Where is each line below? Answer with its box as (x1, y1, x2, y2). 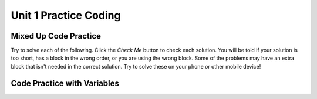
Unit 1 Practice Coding (11, 9, 121, 22)
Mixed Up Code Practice (11, 31, 102, 41)
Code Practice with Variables (11, 78, 120, 88)
